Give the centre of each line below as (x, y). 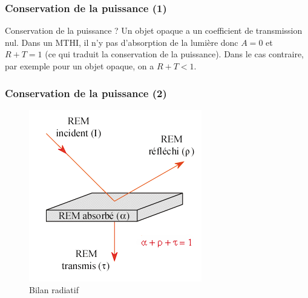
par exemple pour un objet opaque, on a (80, 66)
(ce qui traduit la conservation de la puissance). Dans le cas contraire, (174, 54)
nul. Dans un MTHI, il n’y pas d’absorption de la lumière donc (122, 42)
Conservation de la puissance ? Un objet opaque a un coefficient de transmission (154, 30)
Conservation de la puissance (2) (86, 93)
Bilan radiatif (54, 290)
